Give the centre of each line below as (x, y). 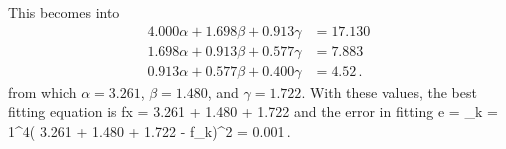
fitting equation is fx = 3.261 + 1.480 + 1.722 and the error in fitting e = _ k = (253, 111)
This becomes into (64, 12)
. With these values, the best (389, 91)
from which (42, 91)
